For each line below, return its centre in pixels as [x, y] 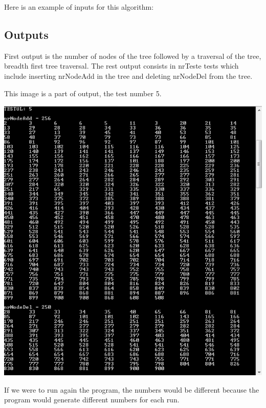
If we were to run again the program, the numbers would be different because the [132, 389]
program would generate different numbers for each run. [92, 400]
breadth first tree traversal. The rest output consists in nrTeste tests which [121, 66]
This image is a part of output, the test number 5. [83, 93]
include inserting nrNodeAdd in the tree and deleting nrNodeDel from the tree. [128, 76]
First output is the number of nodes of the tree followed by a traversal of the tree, [133, 56]
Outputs [26, 34]
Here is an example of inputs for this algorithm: [79, 7]
